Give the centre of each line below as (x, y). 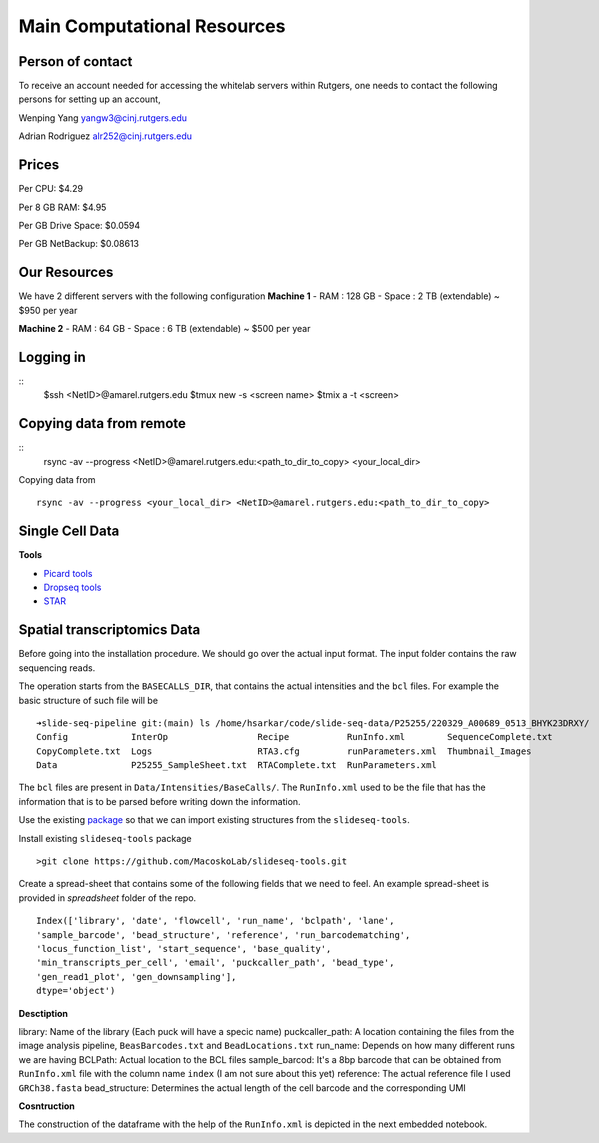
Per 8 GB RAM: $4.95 (62, 207)
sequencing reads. (57, 667)
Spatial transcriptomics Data (109, 630)
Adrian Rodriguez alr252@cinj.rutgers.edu (105, 136)
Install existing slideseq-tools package (105, 838)
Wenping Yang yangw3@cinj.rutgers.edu (103, 117)
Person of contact (75, 61)
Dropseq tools (72, 587)
